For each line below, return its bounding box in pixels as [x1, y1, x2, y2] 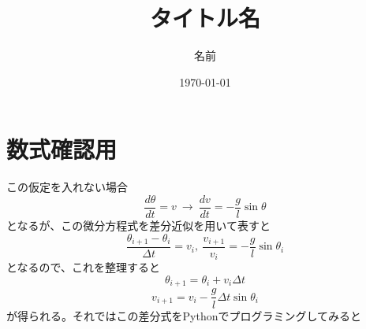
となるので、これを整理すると [6, 259, 161, 275]
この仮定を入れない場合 [6, 179, 128, 195]
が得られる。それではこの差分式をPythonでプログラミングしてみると [6, 307, 362, 323]
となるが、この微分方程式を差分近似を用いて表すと [6, 216, 271, 233]
